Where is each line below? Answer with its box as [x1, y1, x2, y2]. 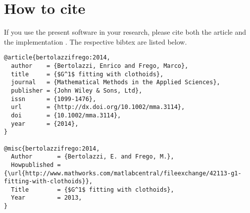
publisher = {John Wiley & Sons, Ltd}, [11, 87, 143, 94]
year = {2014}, [11, 120, 79, 127]
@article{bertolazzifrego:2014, [4, 54, 110, 61]
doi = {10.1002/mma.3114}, [11, 111, 121, 119]
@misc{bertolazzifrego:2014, [4, 145, 100, 152]
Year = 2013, [11, 194, 82, 202]
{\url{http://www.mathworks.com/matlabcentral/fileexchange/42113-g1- [4, 169, 242, 177]
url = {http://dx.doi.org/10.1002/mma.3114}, [11, 104, 185, 111]
